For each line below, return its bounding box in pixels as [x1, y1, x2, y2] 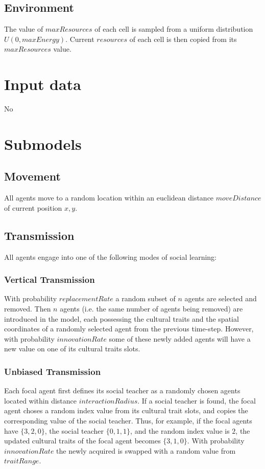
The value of [4, 24, 43, 34]
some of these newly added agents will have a [109, 333, 251, 344]
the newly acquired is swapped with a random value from [56, 445, 236, 456]
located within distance [4, 395, 77, 406]
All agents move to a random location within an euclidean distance [4, 192, 214, 203]
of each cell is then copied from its [129, 33, 237, 44]
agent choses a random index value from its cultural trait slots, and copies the [4, 405, 248, 416]
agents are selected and [184, 293, 257, 304]
